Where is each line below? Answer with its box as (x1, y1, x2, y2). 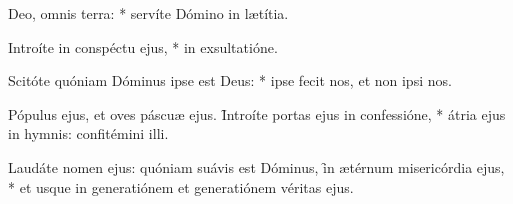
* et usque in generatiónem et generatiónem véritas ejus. (8, 176, 354, 197)
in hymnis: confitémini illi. (8, 123, 169, 144)
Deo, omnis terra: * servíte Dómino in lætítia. (8, 3, 289, 23)
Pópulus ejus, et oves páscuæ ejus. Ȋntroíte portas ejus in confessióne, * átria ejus (8, 103, 506, 124)
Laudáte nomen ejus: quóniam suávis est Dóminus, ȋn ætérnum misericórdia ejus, (8, 156, 505, 177)
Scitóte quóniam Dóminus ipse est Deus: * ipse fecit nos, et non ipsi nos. (8, 70, 452, 91)
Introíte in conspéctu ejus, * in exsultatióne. (8, 36, 278, 57)
